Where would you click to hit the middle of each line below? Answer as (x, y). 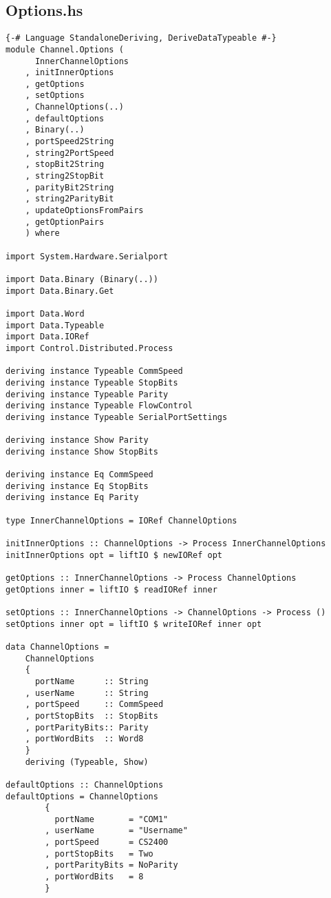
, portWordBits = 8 (94, 877)
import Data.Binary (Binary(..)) (82, 279)
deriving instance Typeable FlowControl (99, 406)
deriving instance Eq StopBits (77, 486)
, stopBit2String (65, 164)
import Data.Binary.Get (60, 291)
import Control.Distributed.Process (89, 348)
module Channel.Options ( (65, 49)
